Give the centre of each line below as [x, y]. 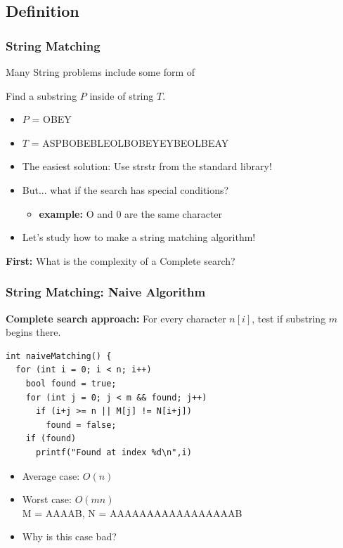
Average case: [51, 475]
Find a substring [41, 95]
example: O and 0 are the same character [131, 213]
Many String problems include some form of [101, 72]
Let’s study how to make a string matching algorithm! [139, 237]
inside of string [122, 95]
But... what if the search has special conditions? [125, 189]
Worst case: [47, 499]
